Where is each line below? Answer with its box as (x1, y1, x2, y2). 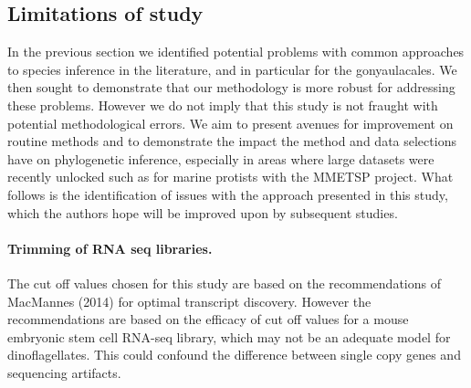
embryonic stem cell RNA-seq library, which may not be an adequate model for (7, 327, 451, 346)
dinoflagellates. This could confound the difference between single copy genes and (7, 345, 461, 364)
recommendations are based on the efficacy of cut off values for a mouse (7, 309, 409, 329)
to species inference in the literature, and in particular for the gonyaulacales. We (7, 59, 457, 79)
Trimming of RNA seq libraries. (7, 238, 213, 257)
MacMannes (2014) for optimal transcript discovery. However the (7, 291, 372, 310)
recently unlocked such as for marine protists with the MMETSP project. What (7, 167, 454, 186)
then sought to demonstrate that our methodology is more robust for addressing (7, 78, 455, 97)
